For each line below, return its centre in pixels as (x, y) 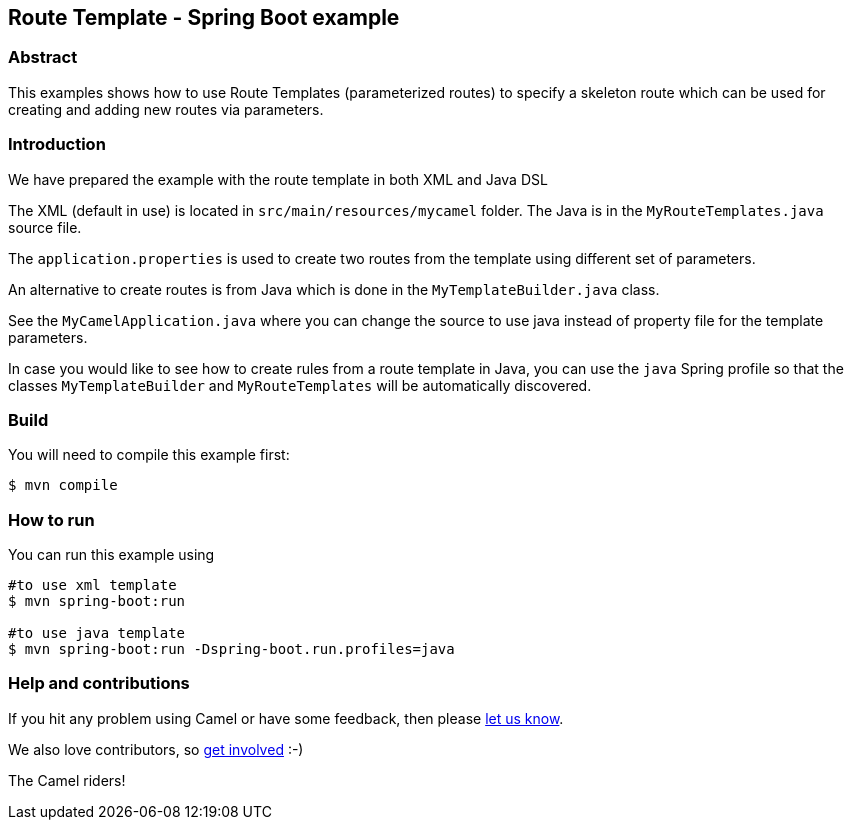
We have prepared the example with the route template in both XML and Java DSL (278, 179)
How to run (51, 519)
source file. (45, 227)
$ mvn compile (63, 485)
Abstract (43, 57)
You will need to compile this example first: (149, 455)
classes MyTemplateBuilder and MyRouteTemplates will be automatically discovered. (300, 385)
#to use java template (97, 633)
